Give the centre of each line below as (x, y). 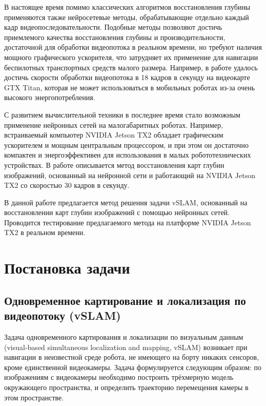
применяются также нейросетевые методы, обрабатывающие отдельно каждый (127, 17)
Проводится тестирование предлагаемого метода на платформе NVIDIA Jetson (128, 222)
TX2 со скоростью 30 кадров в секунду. (67, 185)
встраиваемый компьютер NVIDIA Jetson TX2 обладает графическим (114, 135)
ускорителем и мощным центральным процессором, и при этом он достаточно (126, 144)
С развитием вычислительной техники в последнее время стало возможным (122, 114)
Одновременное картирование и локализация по (125, 300)
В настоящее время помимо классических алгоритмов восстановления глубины (127, 7)
